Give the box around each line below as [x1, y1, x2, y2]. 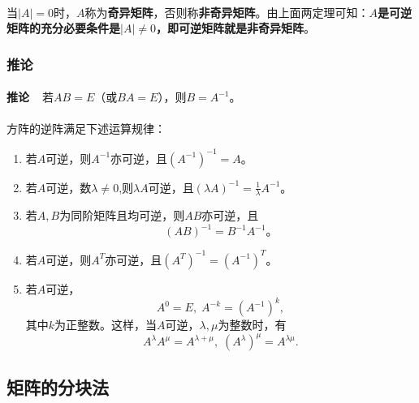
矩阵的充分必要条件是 [6, 19, 120, 36]
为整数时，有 [218, 316, 287, 333]
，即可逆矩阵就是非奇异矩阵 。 [155, 19, 315, 36]
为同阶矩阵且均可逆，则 [59, 207, 185, 224]
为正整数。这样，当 [54, 316, 158, 333]
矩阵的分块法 [6, 374, 109, 399]
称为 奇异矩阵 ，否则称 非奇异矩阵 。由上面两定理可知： [84, 3, 369, 20]
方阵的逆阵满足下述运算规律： [6, 120, 166, 137]
